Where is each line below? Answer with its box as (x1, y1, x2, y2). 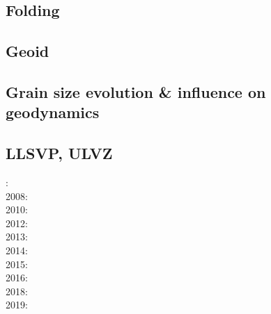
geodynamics (6, 101, 100, 123)
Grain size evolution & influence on (6, 81, 266, 102)
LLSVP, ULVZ (6, 142, 113, 164)
